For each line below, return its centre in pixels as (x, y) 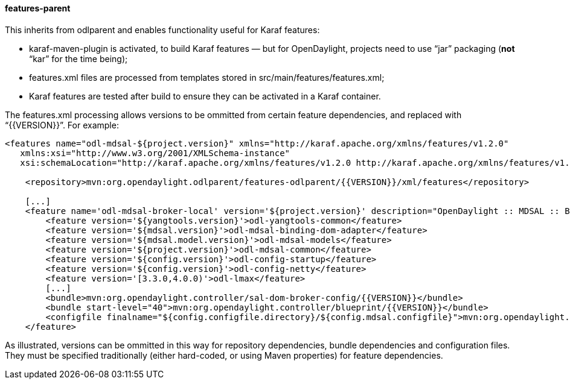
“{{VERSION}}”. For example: (62, 125)
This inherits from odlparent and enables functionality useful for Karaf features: (162, 30)
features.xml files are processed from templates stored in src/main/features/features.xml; (207, 77)
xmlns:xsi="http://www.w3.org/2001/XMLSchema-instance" (155, 153)
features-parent (38, 8)
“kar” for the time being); (78, 58)
